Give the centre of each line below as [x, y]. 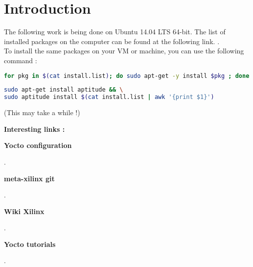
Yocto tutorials [30, 244]
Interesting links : [34, 129]
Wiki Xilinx [24, 211]
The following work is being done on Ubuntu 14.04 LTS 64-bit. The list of [115, 32]
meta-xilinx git [29, 178]
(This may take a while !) [42, 112]
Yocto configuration [38, 145]
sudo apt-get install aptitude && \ [64, 90]
